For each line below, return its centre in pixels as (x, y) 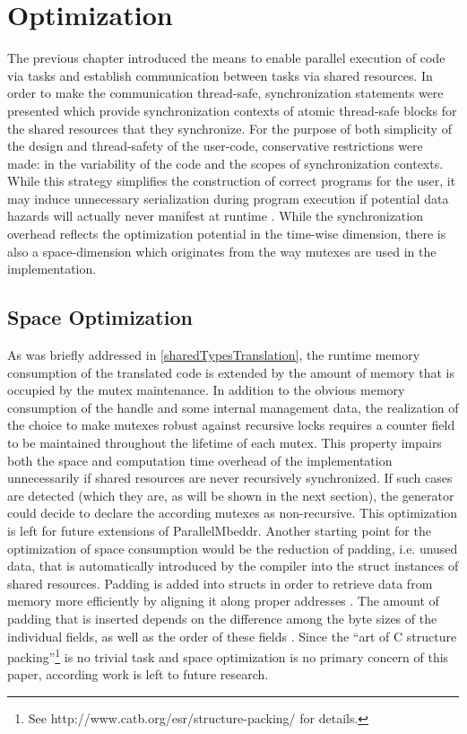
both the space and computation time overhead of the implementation (200, 460)
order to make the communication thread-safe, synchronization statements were (225, 93)
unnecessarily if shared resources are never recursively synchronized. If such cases (230, 478)
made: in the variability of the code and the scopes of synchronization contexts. (225, 163)
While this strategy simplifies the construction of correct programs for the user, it (232, 181)
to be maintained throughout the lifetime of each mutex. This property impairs (225, 443)
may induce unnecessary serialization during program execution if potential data (228, 198)
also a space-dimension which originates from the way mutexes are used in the (222, 251)
